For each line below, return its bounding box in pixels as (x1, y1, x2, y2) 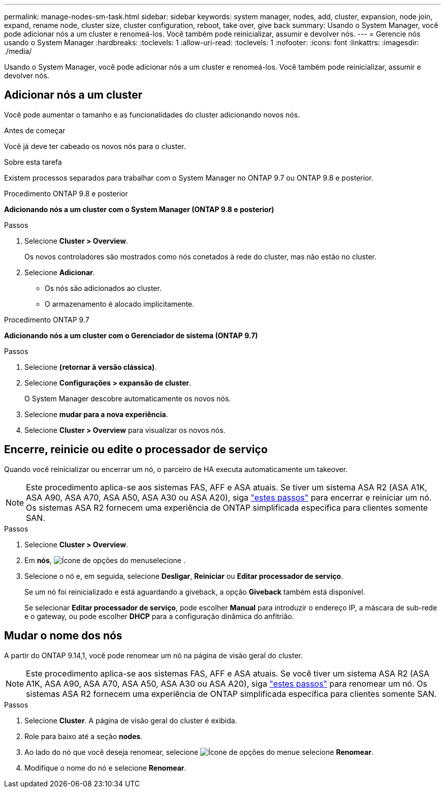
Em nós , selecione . (24, 555, 185, 565)
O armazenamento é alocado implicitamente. (45, 299, 195, 308)
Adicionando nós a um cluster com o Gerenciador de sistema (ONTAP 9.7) (4, 331, 258, 340)
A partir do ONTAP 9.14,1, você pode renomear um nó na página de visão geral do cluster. (4, 651, 303, 660)
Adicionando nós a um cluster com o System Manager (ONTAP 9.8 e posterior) (4, 204, 274, 214)
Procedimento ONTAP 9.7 (4, 315, 89, 324)
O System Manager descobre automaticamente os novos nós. (24, 394, 231, 403)
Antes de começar (4, 126, 66, 135)
